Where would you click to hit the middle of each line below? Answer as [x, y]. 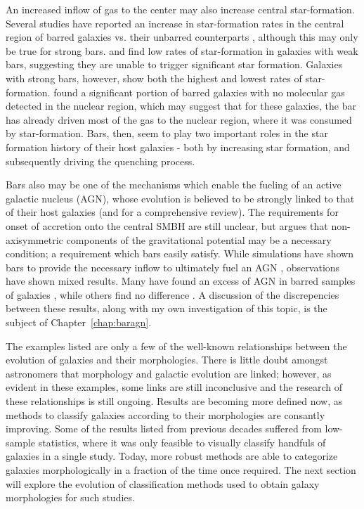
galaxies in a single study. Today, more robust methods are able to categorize [172, 456]
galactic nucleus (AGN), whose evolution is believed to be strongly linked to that [180, 198]
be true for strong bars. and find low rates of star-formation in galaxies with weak [182, 50]
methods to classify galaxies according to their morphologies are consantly [165, 414]
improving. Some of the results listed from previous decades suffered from [164, 429]
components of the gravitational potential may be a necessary [199, 239]
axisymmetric [34, 239]
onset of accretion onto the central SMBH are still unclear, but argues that [167, 225]
